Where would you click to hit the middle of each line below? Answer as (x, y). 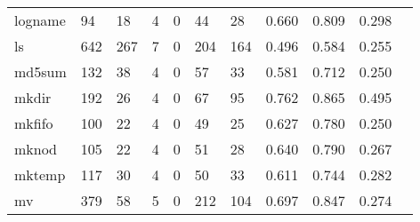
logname (40, 20)
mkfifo (34, 123)
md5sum (40, 71)
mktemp (40, 174)
